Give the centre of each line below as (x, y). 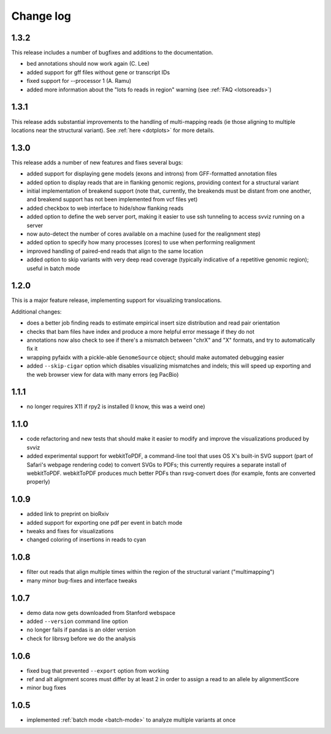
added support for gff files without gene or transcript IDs (98, 72)
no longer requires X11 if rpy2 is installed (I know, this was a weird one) (116, 407)
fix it (32, 349)
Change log (41, 16)
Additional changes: (36, 311)
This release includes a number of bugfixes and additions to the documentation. (112, 53)
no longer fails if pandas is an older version (81, 630)
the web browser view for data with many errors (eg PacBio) (103, 374)
